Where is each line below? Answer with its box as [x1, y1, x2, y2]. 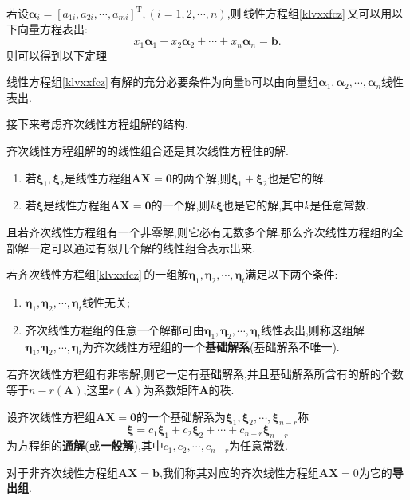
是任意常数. [309, 197, 369, 213]
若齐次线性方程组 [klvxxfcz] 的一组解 [6, 266, 189, 283]
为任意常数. [229, 437, 288, 454]
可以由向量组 [251, 73, 319, 90]
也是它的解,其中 [223, 197, 305, 213]
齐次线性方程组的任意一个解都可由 [25, 321, 204, 338]
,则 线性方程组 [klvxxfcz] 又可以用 [227, 5, 392, 21]
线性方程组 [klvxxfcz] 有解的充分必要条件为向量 [6, 73, 245, 90]
